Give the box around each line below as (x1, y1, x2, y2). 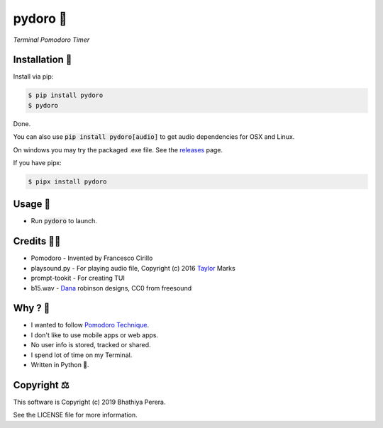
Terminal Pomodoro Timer (13, 35, 90, 44)
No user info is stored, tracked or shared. (30, 341, 152, 349)
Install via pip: (13, 72, 54, 81)
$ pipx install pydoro (28, 177, 107, 186)
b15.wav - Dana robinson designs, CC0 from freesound (30, 283, 191, 292)
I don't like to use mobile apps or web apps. (30, 330, 159, 339)
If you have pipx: (13, 158, 62, 167)
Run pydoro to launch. (30, 217, 97, 225)
